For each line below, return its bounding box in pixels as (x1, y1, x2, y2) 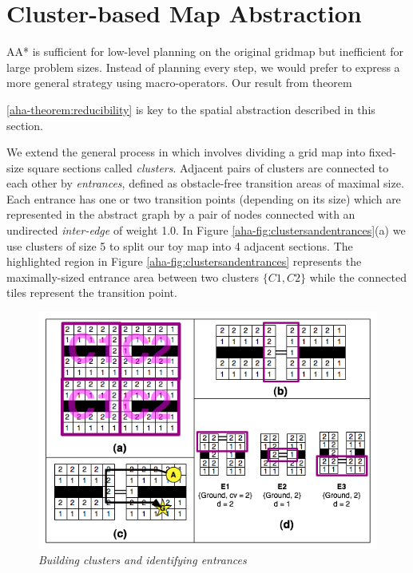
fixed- (368, 144, 396, 160)
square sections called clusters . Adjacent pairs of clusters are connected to (27, 159, 389, 176)
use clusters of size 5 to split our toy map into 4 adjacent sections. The (6, 237, 353, 254)
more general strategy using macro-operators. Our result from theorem (6, 74, 352, 91)
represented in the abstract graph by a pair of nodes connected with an (6, 206, 355, 223)
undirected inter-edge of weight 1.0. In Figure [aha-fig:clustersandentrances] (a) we (6, 222, 406, 239)
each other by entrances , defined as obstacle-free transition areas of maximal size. (6, 175, 404, 192)
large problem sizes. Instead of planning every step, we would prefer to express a (6, 58, 400, 75)
